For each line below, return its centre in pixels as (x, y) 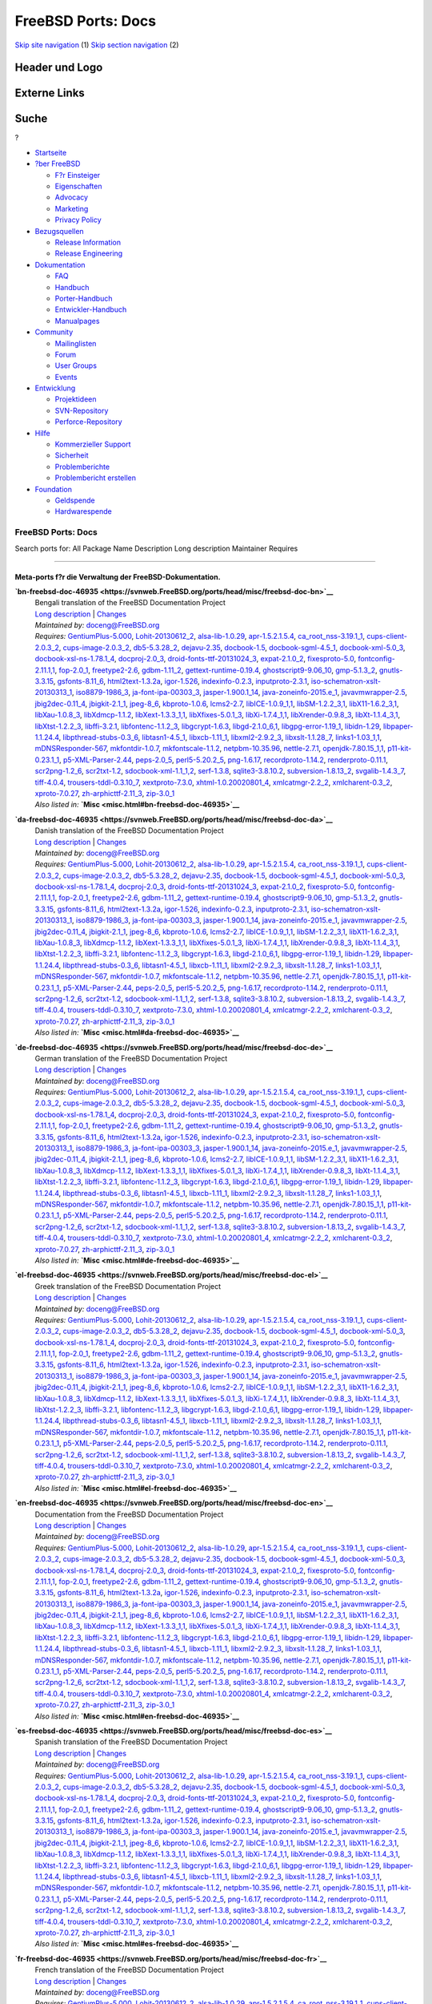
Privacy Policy (78, 220)
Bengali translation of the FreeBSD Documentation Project (130, 603)
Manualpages (77, 321)
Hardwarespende (83, 511)
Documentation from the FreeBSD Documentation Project (129, 1514)
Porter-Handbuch (84, 298)
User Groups (76, 366)
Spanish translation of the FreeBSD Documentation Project (131, 1742)
